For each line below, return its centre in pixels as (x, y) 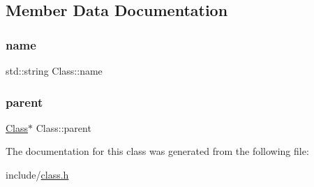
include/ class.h (37, 174)
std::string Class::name (54, 70)
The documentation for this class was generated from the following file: (157, 151)
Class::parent (63, 127)
